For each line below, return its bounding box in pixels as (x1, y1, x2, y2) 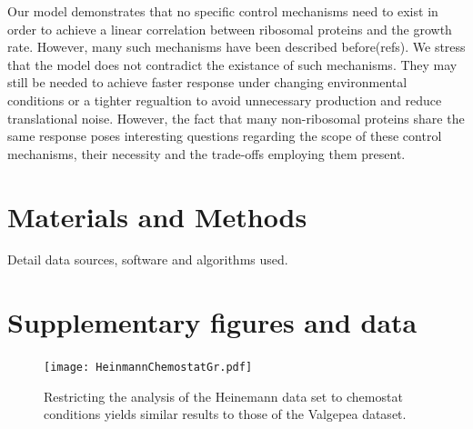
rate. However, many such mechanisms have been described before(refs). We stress (7, 37, 466, 56)
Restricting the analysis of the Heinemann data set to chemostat (44, 386, 403, 405)
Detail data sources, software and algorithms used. (7, 250, 288, 269)
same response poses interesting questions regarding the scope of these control (7, 126, 442, 145)
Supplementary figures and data (7, 304, 418, 341)
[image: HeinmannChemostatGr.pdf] (44, 361, 253, 374)
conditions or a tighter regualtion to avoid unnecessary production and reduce (7, 90, 442, 109)
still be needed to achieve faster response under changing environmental (7, 73, 408, 92)
